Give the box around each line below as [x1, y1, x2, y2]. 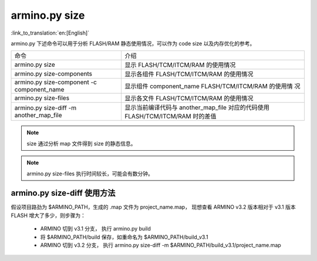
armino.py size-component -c [14, 78, 97, 86]
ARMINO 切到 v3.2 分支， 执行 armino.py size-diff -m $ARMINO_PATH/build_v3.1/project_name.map [40, 241, 281, 249]
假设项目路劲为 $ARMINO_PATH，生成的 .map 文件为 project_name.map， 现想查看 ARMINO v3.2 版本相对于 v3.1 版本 [11, 204, 296, 211]
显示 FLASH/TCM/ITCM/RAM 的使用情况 [124, 61, 236, 69]
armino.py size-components [14, 70, 93, 78]
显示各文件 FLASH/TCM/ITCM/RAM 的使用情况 [124, 94, 254, 103]
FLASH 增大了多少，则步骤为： [11, 212, 86, 219]
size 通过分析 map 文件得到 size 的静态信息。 [26, 140, 136, 147]
